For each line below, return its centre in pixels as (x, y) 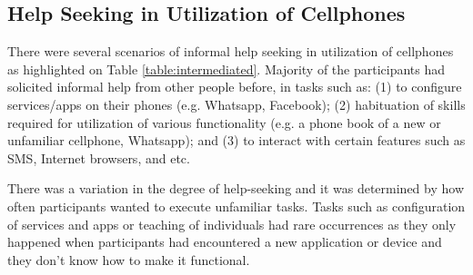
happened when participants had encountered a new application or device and (225, 242)
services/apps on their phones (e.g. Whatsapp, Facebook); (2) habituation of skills (236, 104)
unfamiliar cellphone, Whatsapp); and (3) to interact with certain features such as (236, 140)
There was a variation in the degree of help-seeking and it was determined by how (236, 188)
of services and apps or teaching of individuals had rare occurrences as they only (232, 224)
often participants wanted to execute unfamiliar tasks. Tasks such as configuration (236, 206)
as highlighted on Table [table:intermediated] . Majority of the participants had (226, 69)
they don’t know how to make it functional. (129, 259)
